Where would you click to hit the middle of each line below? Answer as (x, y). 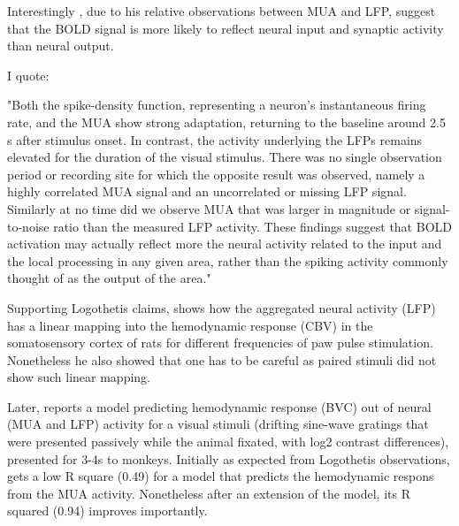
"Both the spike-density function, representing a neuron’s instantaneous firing (217, 105)
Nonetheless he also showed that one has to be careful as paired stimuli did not (222, 359)
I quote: (28, 75)
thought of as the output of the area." (109, 278)
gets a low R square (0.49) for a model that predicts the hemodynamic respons (221, 476)
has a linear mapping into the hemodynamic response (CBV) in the (190, 325)
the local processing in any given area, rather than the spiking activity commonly (228, 260)
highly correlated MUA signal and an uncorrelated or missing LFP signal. (207, 191)
